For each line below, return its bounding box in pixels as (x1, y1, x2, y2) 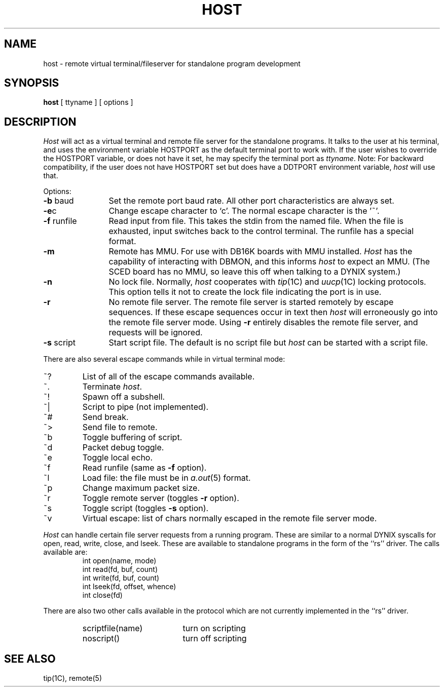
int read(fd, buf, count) (82, 565, 158, 574)
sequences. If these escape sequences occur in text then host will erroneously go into (108, 307, 438, 318)
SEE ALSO (4, 652, 56, 665)
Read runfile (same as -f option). (82, 463, 207, 473)
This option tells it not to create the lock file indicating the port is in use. (108, 287, 382, 297)
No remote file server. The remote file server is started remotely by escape (108, 297, 394, 308)
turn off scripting (182, 633, 247, 644)
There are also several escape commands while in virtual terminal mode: (43, 355, 285, 364)
